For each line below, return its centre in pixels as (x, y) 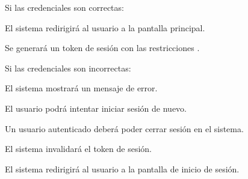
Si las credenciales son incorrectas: (68, 68)
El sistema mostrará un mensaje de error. (81, 88)
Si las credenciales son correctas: (64, 7)
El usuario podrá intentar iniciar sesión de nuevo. (96, 108)
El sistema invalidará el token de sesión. (78, 149)
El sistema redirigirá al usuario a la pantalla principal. (105, 27)
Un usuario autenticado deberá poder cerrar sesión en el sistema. (124, 128)
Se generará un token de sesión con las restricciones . (102, 48)
